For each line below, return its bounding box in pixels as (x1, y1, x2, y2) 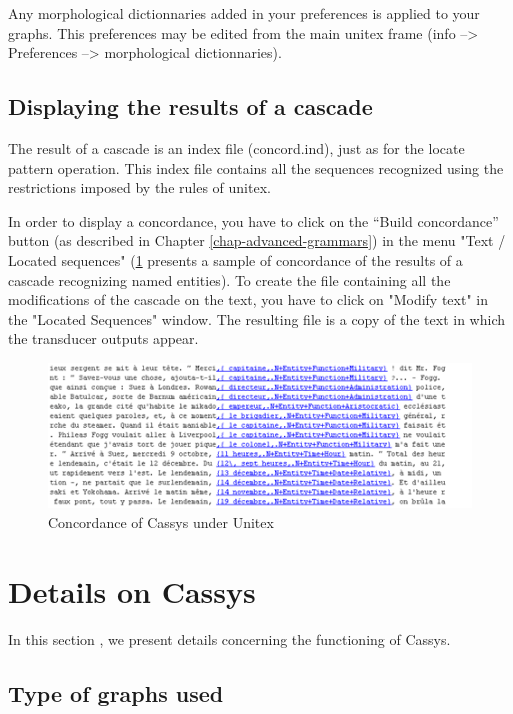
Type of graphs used (8, 677, 224, 708)
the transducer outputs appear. (8, 328, 199, 349)
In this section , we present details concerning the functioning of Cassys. (8, 628, 451, 649)
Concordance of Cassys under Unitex (48, 512, 274, 533)
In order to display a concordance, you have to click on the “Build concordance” (8, 210, 499, 231)
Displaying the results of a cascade (8, 91, 373, 122)
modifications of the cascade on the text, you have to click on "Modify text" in (8, 289, 489, 310)
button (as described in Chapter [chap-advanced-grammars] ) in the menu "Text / (8, 230, 506, 251)
